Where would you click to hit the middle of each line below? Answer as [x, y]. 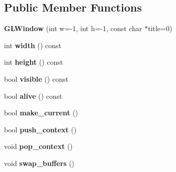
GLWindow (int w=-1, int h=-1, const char [73, 28]
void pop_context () [38, 146]
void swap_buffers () [39, 163]
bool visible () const [36, 78]
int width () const [33, 45]
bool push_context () [40, 129]
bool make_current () [41, 113]
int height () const [34, 62]
